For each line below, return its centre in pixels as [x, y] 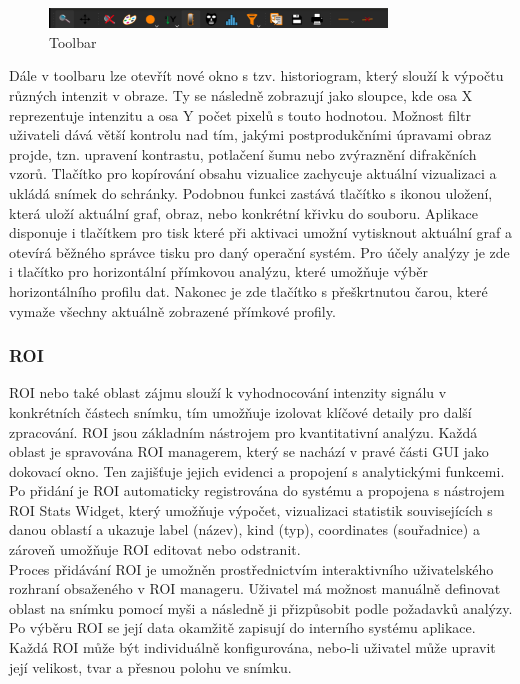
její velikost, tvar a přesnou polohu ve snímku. [150, 666]
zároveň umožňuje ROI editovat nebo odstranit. [155, 549]
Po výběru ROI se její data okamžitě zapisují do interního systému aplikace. [242, 627]
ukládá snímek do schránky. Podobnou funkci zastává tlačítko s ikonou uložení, [251, 192]
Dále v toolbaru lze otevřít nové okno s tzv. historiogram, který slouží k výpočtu [256, 75]
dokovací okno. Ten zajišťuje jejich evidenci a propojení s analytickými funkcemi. [257, 470]
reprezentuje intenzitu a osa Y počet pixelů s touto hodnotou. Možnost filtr [240, 114]
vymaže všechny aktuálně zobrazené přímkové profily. [172, 310]
